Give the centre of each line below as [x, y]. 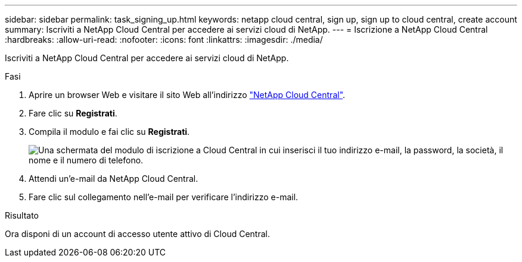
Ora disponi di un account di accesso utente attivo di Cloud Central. [137, 234]
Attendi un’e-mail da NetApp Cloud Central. [114, 179]
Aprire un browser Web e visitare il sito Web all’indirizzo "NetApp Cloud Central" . [187, 95]
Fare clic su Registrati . [73, 113]
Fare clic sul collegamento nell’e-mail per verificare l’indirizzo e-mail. [164, 197]
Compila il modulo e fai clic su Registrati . [109, 132]
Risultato [22, 215]
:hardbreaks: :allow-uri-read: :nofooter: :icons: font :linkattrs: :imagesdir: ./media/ [164, 40]
